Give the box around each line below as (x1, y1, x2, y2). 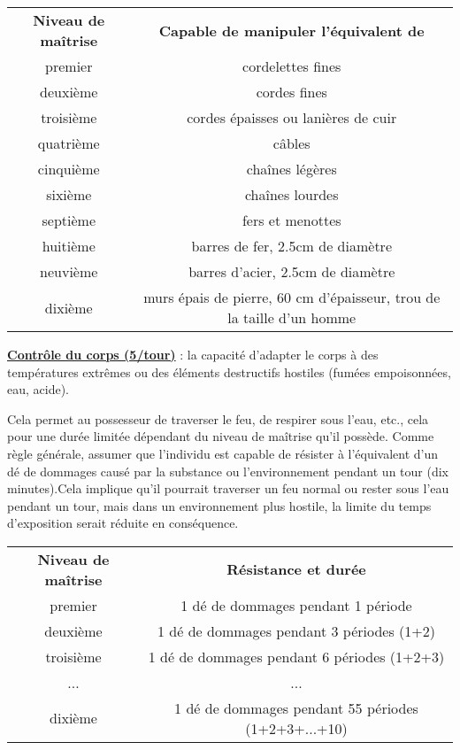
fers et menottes (241, 210, 341, 230)
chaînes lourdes (244, 184, 339, 205)
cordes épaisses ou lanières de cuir (187, 107, 397, 128)
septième (42, 210, 96, 230)
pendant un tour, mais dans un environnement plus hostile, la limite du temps (7, 496, 432, 514)
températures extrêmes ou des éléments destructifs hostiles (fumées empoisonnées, (7, 362, 451, 381)
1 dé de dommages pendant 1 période (180, 594, 412, 615)
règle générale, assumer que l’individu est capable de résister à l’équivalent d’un (7, 444, 439, 462)
